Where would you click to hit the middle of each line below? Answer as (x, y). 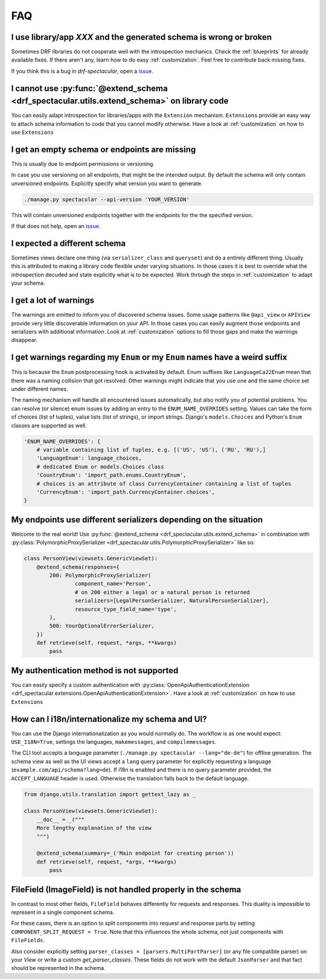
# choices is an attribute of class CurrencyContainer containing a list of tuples (164, 483)
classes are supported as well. (49, 425)
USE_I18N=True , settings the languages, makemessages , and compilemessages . (114, 742)
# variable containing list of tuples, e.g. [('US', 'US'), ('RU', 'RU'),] (151, 450)
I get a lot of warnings (53, 301)
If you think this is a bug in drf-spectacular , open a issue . (82, 71)
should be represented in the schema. (58, 968)
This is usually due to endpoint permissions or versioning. (83, 164)
